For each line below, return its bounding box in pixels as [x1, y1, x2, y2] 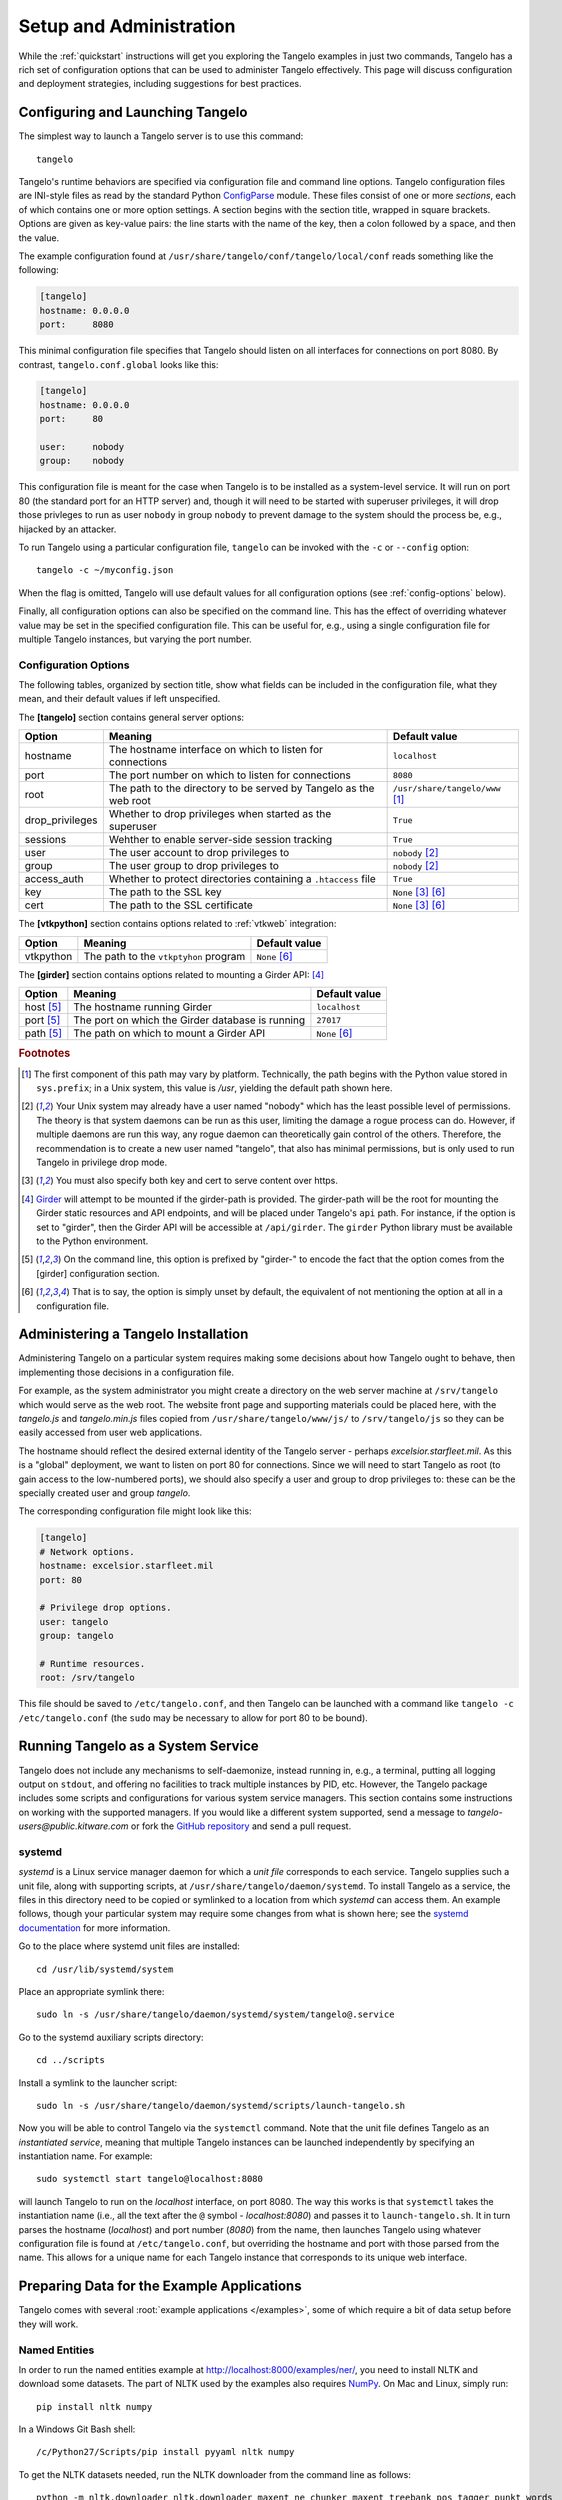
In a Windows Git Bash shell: [18, 2423, 136, 2435]
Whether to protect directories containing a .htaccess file [108, 872, 376, 886]
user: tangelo [39, 1616, 109, 1627]
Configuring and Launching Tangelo [18, 104, 248, 121]
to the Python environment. [36, 1235, 149, 1247]
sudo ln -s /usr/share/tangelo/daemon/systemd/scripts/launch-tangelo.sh [36, 2100, 406, 2111]
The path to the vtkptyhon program [83, 949, 246, 963]
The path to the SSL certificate [108, 898, 254, 912]
